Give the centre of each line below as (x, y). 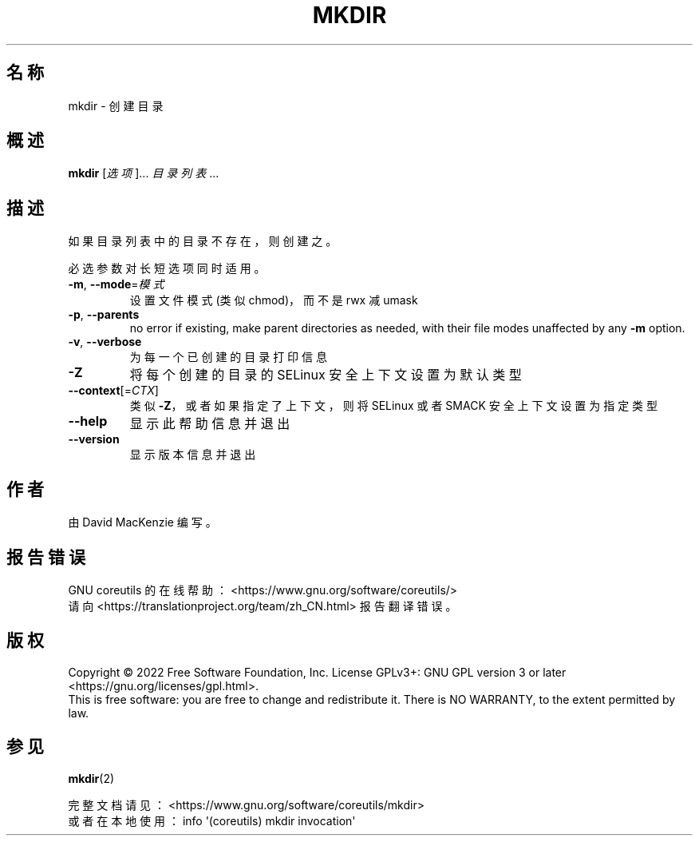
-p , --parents (104, 315)
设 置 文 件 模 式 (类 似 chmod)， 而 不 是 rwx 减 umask (274, 300)
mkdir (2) (91, 778)
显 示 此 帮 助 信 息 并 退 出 (210, 424)
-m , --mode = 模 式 (116, 284)
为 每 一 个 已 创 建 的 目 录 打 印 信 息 (228, 357)
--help (88, 421)
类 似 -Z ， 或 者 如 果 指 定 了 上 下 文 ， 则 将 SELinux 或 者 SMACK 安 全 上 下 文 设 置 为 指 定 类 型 (394, 406)
